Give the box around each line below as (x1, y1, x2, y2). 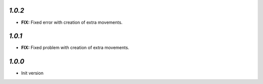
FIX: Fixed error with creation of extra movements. (21, 19, 123, 25)
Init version (21, 70, 44, 76)
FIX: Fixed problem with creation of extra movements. (21, 45, 130, 50)
